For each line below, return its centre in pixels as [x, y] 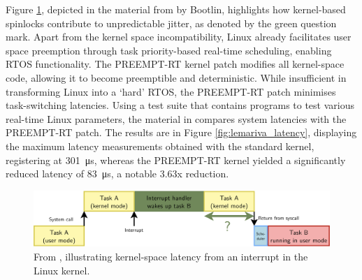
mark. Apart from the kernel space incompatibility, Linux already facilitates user [179, 37]
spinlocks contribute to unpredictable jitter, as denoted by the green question [171, 23]
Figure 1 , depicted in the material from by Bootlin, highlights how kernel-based [176, 9]
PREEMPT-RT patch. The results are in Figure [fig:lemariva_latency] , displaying [181, 132]
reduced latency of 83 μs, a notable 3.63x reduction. [117, 174]
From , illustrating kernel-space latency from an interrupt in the [171, 257]
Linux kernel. [62, 270]
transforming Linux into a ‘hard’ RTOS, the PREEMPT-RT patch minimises [171, 91]
